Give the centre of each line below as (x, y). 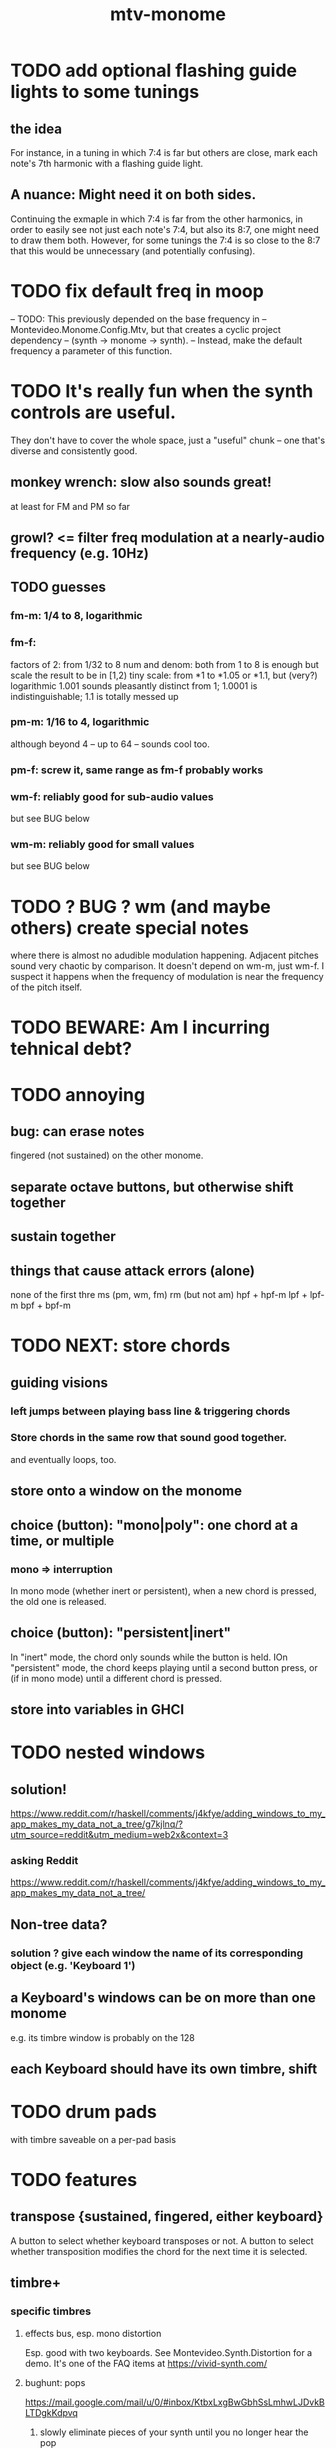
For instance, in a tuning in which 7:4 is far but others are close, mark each (164, 152)
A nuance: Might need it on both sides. (133, 194)
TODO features (74, 2180)
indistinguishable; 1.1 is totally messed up (94, 696)
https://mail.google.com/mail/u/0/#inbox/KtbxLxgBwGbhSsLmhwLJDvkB (174, 2402)
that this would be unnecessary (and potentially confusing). (133, 250)
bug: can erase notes (77, 1131)
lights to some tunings (105, 92)
